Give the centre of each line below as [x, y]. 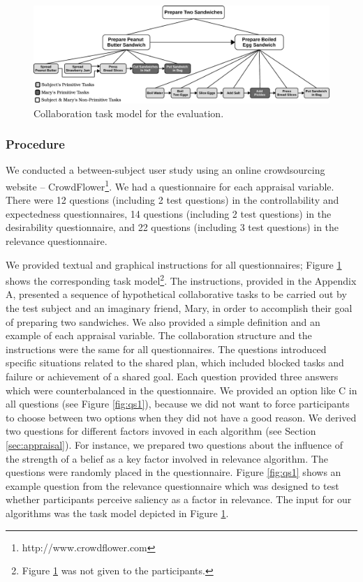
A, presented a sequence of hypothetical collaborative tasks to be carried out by [176, 294]
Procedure [35, 144]
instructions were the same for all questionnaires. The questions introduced [166, 349]
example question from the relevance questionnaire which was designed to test [172, 485]
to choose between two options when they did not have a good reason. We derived [181, 417]
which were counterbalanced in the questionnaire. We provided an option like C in [181, 390]
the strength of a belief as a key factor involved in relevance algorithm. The [167, 458]
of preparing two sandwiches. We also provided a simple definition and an [163, 321]
